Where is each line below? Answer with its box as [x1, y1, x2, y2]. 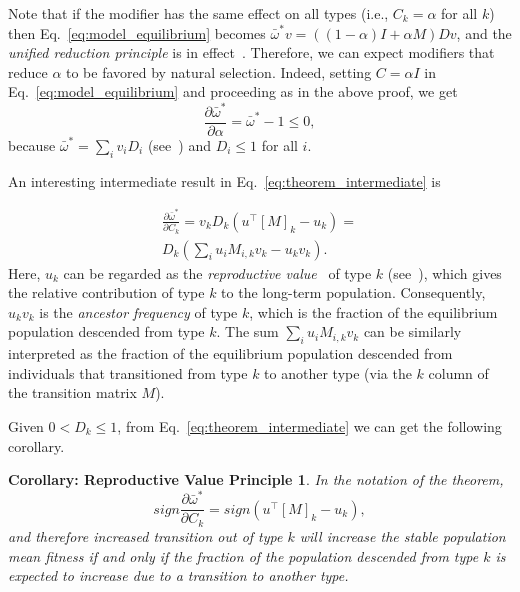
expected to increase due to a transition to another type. [8, 565, 349, 586]
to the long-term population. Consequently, [221, 282, 486, 303]
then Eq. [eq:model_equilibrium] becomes [8, 22, 266, 43]
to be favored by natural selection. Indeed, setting [66, 61, 372, 82]
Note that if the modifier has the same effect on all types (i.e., [8, 3, 389, 23]
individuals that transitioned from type [8, 362, 248, 383]
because [8, 134, 56, 155]
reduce [8, 61, 48, 82]
